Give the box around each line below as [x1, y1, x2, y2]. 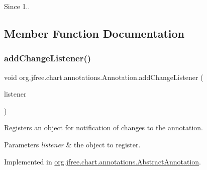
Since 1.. [4, 1, 30, 11]
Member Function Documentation [4, 25, 185, 41]
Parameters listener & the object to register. [4, 139, 141, 149]
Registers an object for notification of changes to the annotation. [4, 122, 203, 133]
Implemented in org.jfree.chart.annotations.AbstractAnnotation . [4, 156, 201, 166]
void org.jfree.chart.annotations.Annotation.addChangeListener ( [4, 71, 203, 82]
